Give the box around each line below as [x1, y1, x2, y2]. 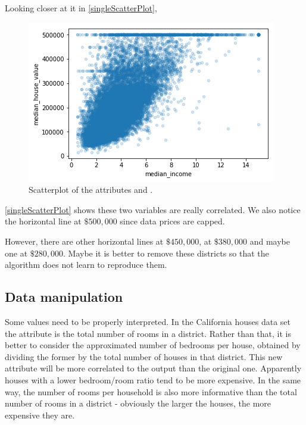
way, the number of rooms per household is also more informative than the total [5, 385, 297, 398]
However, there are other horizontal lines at [5, 235, 164, 247]
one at [5, 246, 28, 259]
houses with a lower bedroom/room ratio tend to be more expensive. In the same [5, 373, 301, 386]
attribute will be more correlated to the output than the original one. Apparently [5, 362, 302, 374]
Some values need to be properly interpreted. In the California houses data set [5, 315, 291, 327]
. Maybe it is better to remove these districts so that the [63, 246, 269, 259]
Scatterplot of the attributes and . [29, 183, 153, 196]
